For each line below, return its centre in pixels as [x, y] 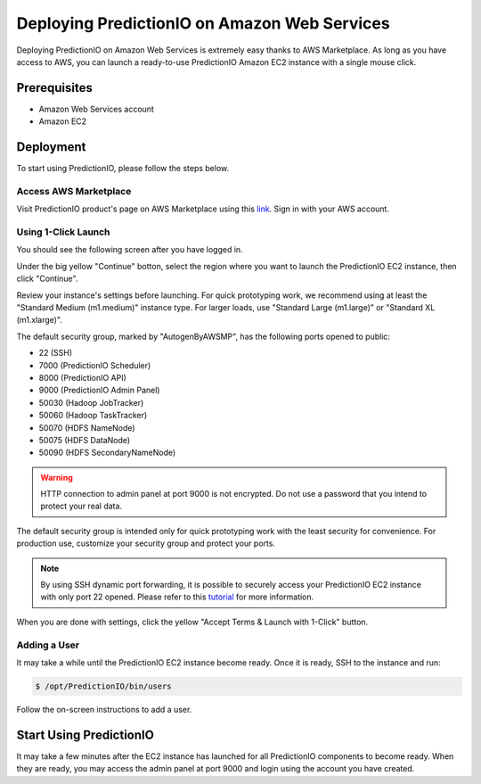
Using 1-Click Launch [63, 232]
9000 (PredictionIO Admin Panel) [99, 390]
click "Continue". [47, 279]
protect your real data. [82, 506]
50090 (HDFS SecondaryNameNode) [107, 453]
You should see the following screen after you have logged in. [130, 250]
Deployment [51, 147]
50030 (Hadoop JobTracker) [91, 402]
